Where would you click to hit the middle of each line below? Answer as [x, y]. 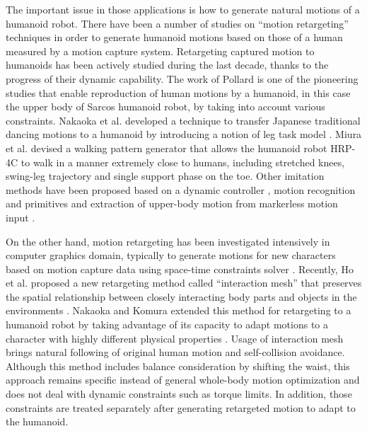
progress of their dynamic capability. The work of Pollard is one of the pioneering [182, 78]
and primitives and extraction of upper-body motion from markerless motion [172, 203]
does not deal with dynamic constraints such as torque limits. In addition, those [179, 394]
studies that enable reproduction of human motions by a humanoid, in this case [178, 92]
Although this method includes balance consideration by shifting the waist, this [178, 366]
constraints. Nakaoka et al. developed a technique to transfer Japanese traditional [183, 120]
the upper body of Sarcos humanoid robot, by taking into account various [165, 107]
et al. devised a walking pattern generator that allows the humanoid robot [167, 148]
